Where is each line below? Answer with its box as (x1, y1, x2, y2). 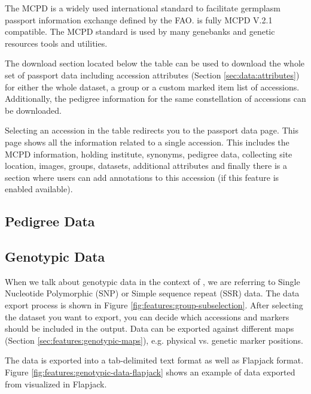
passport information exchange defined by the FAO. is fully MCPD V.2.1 (5, 13, 273, 26)
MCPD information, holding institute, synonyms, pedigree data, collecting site (5, 147, 292, 160)
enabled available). (5, 183, 73, 195)
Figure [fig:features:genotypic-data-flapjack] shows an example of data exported (5, 366, 295, 378)
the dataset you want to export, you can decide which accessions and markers (5, 310, 289, 323)
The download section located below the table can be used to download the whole (5, 57, 305, 69)
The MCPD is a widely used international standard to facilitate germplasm (5, 2, 280, 14)
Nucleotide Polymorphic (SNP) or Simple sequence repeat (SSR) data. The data (5, 287, 300, 299)
